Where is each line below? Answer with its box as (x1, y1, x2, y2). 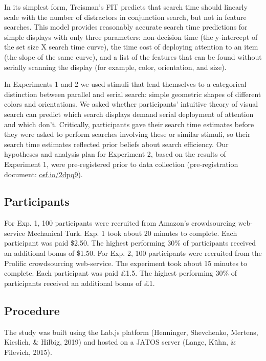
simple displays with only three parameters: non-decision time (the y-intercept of (4, 31, 258, 42)
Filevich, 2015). (4, 346, 52, 357)
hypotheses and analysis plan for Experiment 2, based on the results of (4, 149, 226, 159)
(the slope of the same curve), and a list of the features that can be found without (4, 51, 262, 62)
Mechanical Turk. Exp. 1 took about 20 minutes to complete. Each (27, 227, 237, 238)
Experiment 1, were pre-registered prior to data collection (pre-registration (4, 158, 238, 169)
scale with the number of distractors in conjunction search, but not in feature (4, 11, 247, 22)
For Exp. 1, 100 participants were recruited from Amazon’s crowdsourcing (4, 218, 236, 228)
